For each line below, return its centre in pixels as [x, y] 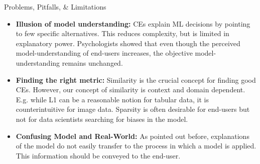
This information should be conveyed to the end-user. [98, 155]
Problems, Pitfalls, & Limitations [55, 7]
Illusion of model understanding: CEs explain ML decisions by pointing [133, 23]
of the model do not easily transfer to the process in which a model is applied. [136, 146]
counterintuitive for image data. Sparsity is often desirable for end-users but [133, 109]
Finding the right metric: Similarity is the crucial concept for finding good [136, 79]
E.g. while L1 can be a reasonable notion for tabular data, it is [112, 99]
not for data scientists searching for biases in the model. [102, 119]
